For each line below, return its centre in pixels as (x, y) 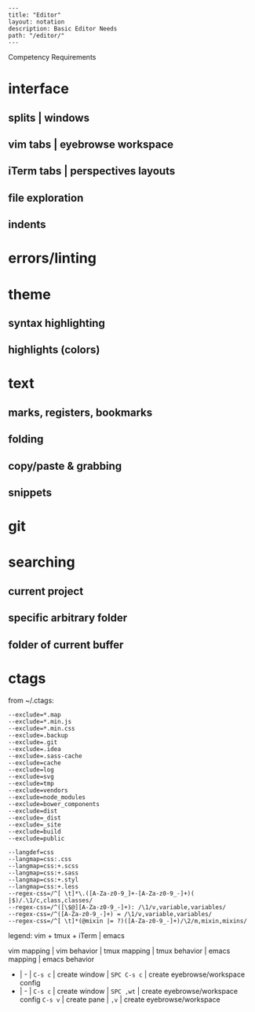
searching (42, 562)
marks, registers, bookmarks (80, 412)
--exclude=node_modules (47, 797)
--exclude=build (35, 831)
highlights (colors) (54, 350)
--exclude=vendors (38, 790)
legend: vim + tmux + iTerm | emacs (67, 935)
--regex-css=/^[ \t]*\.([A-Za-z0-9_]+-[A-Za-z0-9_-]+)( (101, 893)
